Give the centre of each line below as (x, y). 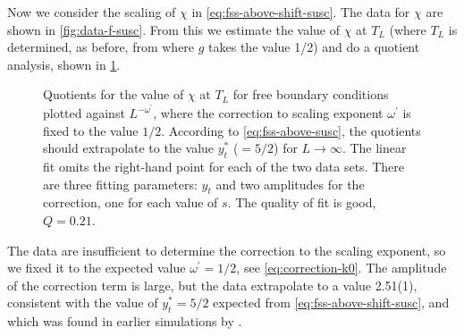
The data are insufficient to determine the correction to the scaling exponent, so (227, 250)
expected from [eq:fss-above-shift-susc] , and (331, 302)
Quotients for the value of (114, 94)
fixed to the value (91, 130)
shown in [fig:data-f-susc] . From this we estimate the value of (174, 29)
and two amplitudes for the (290, 184)
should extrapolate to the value (129, 148)
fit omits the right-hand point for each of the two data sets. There (224, 167)
